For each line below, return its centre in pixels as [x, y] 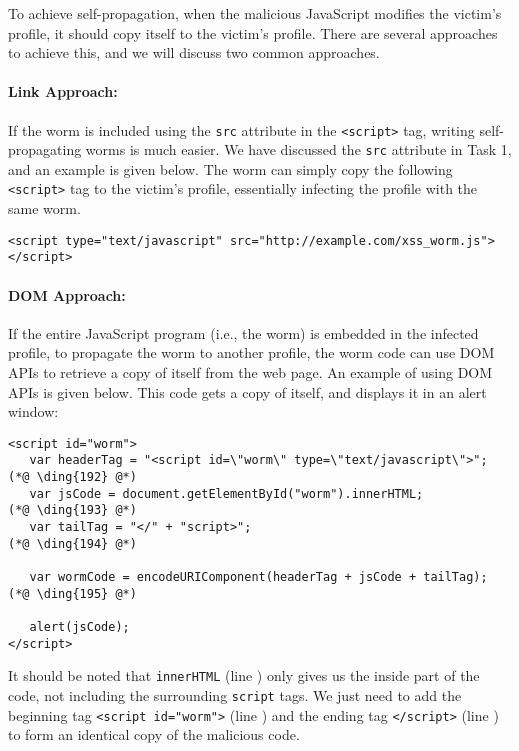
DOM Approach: [67, 294]
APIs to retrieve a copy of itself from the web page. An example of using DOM [250, 372]
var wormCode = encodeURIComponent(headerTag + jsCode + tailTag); [258, 577]
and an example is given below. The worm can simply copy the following [230, 168]
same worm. [44, 208]
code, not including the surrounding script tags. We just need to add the [235, 695]
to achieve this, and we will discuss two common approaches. [194, 52]
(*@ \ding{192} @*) [72, 477]
